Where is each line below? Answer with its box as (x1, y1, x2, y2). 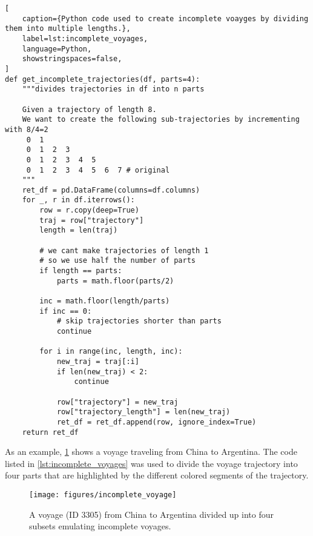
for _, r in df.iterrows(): (22, 196, 135, 205)
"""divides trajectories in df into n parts (22, 85, 205, 94)
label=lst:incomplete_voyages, (22, 34, 148, 43)
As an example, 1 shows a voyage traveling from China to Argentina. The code (5, 445, 297, 458)
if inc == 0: (39, 306, 92, 316)
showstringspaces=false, (22, 55, 122, 64)
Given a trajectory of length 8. (22, 105, 157, 114)
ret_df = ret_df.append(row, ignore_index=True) (56, 417, 257, 426)
